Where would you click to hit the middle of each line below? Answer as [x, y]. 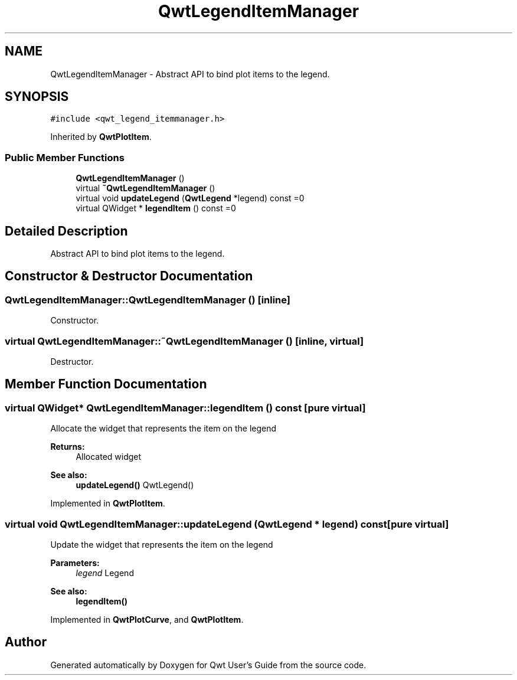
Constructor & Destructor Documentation [129, 276]
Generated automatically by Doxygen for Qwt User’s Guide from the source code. [208, 665]
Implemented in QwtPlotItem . [108, 504]
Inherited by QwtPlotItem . [101, 137]
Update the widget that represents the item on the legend [162, 544]
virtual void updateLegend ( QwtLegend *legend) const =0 [190, 198]
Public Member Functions [65, 157]
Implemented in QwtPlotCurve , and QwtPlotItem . [147, 619]
